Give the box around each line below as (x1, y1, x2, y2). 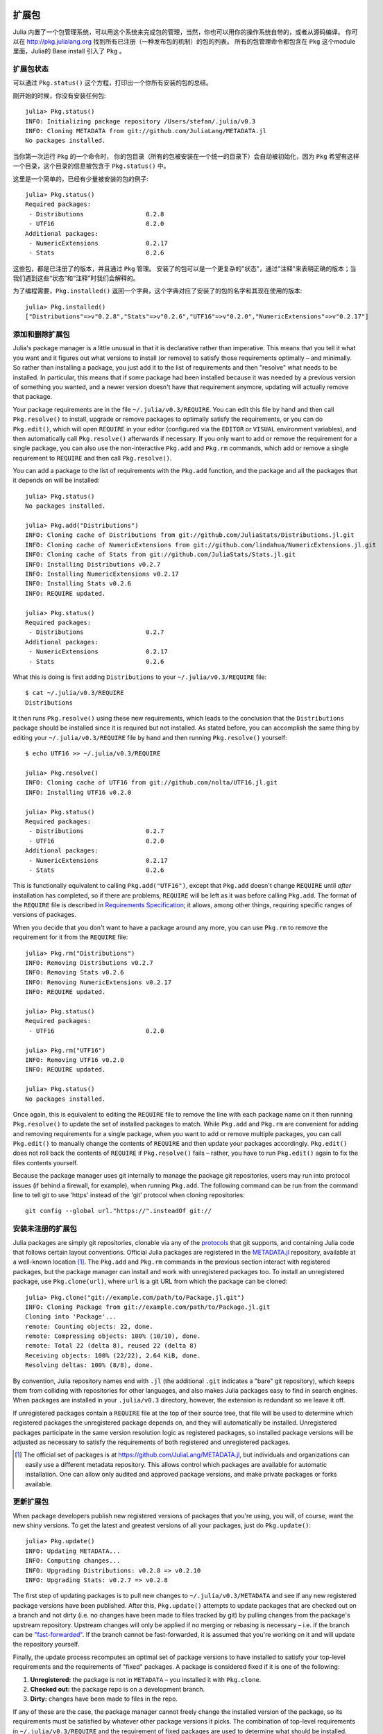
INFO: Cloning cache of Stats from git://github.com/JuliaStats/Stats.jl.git (25, 551, 296, 558)
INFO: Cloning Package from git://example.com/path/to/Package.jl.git (25, 1303, 271, 1311)
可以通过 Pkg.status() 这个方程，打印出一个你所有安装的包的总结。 (12, 78, 213, 87)
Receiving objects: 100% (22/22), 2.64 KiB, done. (25, 1351, 201, 1359)
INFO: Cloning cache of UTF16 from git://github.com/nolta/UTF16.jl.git (25, 779, 278, 787)
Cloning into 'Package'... (25, 1313, 117, 1321)
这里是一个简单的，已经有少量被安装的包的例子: (12, 174, 149, 183)
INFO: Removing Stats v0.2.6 (25, 968, 124, 977)
